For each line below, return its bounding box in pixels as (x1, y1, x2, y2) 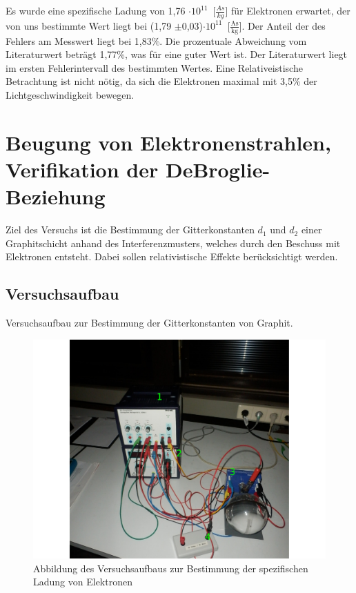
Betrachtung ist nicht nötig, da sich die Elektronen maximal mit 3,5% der (6, 74, 317, 88)
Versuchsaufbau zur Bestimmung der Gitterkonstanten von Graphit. (6, 315, 293, 330)
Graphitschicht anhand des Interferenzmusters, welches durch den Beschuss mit (6, 235, 341, 250)
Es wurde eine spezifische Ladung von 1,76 (6, 3, 186, 17)
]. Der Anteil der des (239, 18, 326, 32)
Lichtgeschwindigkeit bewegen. (6, 88, 135, 102)
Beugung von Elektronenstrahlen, (6, 128, 331, 156)
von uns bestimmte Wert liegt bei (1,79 (6, 18, 172, 32)
